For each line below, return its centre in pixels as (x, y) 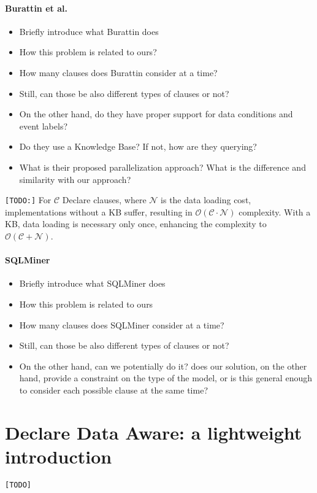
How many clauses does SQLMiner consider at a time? (122, 324)
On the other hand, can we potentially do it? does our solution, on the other (163, 366)
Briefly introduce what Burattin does (89, 31)
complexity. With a (275, 212)
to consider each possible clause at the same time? (113, 390)
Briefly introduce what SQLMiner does (92, 283)
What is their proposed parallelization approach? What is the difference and (162, 167)
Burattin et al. (36, 8)
